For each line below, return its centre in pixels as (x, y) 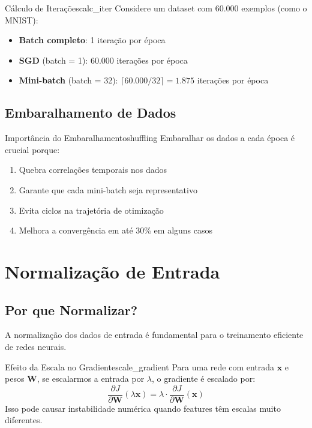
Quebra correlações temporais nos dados (93, 170)
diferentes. (24, 420)
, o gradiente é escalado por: (204, 378)
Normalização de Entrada (112, 271)
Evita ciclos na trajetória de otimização (91, 210)
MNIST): (22, 20)
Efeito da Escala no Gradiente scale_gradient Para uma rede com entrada (140, 366)
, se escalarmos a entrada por (91, 378)
